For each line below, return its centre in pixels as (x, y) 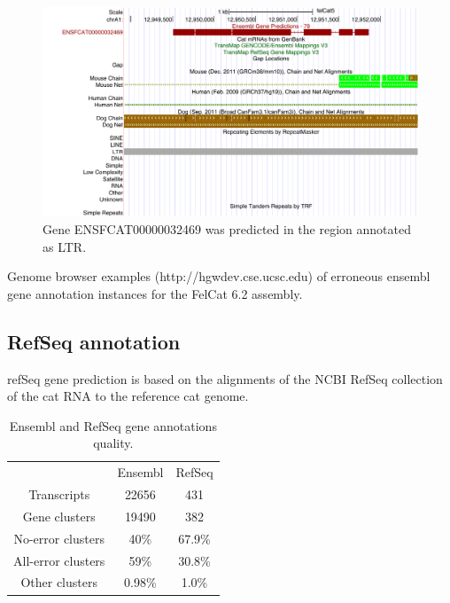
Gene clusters (59, 516)
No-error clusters (59, 538)
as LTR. (65, 246)
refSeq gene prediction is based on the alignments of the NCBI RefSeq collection (225, 378)
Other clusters (59, 582)
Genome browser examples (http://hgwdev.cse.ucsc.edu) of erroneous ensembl (219, 276)
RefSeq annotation (94, 341)
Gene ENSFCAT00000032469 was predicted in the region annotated (227, 229)
